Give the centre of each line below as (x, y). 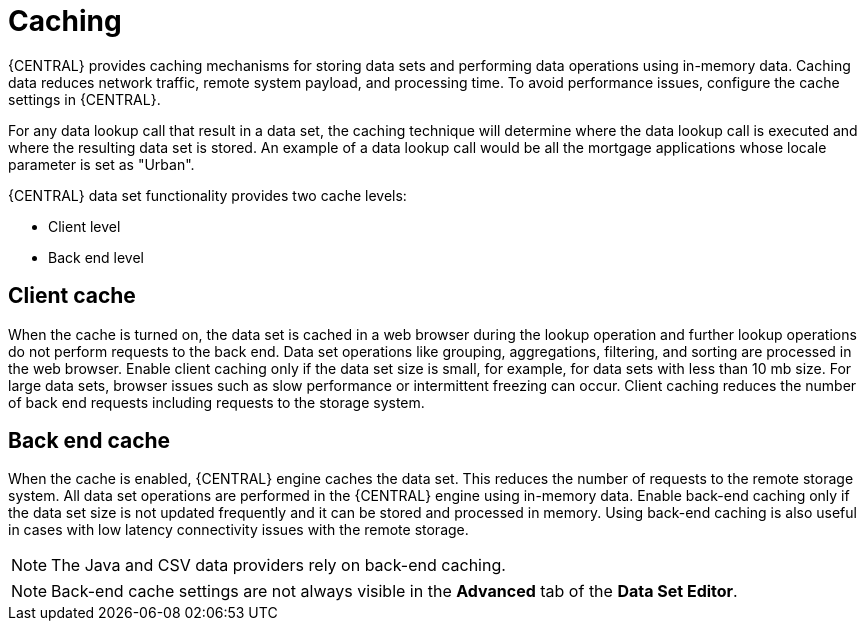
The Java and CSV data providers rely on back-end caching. (278, 565)
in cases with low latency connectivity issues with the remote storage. (238, 530)
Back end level (96, 257)
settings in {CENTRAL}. (84, 99)
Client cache (72, 296)
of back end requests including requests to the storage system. (216, 402)
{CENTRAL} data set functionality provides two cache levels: (207, 195)
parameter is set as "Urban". (101, 164)
